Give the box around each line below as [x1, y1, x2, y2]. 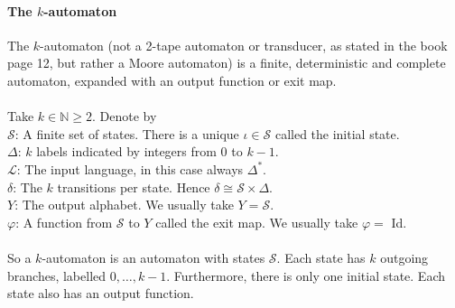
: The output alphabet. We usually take [14, 195, 234, 214]
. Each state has [276, 247, 366, 266]
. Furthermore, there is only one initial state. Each [166, 266, 446, 285]
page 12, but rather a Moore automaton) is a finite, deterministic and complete [7, 53, 446, 72]
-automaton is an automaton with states [42, 247, 265, 266]
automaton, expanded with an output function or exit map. [7, 70, 337, 89]
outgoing [380, 247, 429, 266]
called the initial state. [274, 124, 400, 143]
